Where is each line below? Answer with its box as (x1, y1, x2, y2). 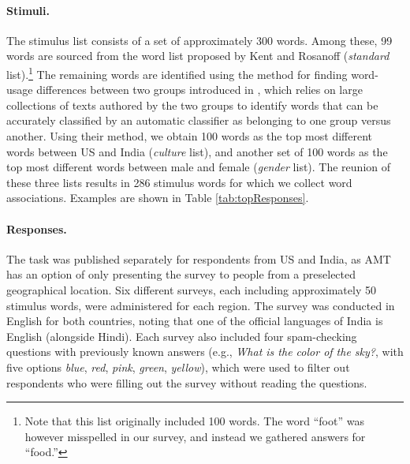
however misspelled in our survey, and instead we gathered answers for (24, 428, 366, 444)
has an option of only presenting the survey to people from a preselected (6, 266, 356, 283)
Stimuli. (6, 2, 50, 18)
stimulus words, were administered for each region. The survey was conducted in (6, 297, 395, 313)
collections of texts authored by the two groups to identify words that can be (6, 96, 378, 113)
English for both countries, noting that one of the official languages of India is (6, 312, 383, 329)
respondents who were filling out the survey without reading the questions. (6, 374, 367, 391)
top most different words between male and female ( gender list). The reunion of (6, 159, 391, 175)
